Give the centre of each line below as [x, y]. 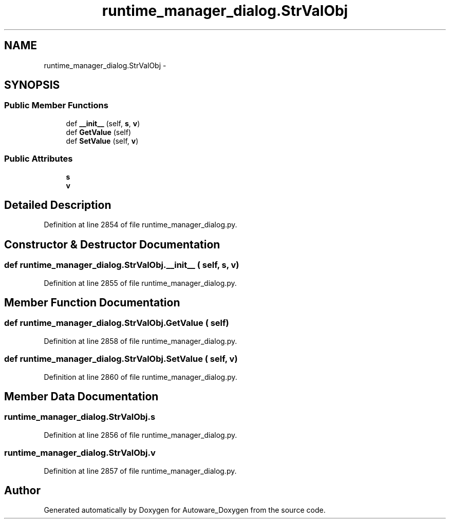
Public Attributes [39, 159]
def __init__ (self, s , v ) [103, 123]
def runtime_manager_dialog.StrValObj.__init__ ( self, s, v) [122, 265]
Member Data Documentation [81, 397]
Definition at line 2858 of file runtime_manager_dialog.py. [140, 341]
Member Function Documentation [92, 303]
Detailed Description [58, 205]
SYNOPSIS [32, 85]
